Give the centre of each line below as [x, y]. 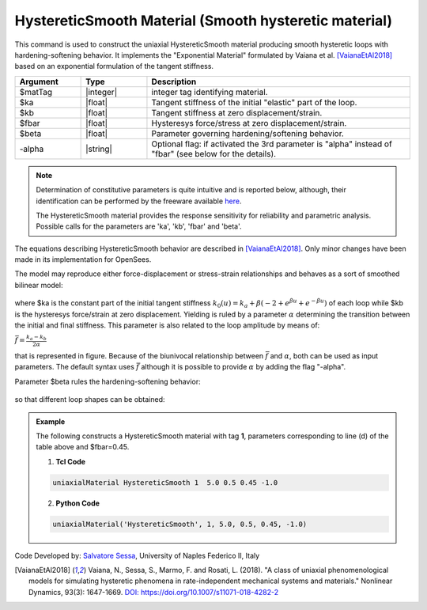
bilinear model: [39, 285]
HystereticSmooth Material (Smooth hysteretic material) [204, 21]
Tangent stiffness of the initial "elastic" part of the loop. [254, 102]
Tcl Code [71, 461]
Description [174, 81]
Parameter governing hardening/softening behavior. [248, 133]
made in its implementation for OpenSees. [83, 260]
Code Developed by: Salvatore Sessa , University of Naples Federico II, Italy [137, 555]
